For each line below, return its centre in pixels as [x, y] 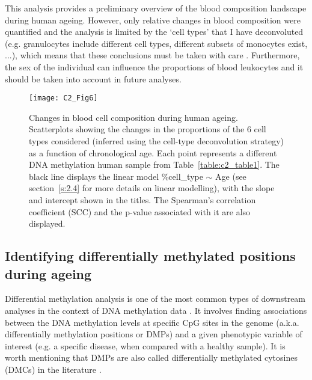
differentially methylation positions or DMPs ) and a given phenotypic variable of [154, 334]
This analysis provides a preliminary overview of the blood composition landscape [156, 8]
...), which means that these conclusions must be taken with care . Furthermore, [152, 55]
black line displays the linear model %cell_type [116, 176]
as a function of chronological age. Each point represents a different [153, 152]
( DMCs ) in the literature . [53, 369]
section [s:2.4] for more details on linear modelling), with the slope [152, 188]
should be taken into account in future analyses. [93, 78]
